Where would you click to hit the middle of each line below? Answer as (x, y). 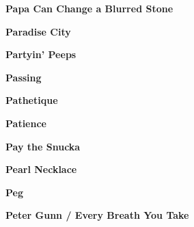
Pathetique (32, 100)
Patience (26, 123)
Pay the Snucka (43, 146)
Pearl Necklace (41, 169)
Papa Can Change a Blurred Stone (89, 8)
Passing (24, 77)
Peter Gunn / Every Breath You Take (97, 215)
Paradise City (38, 31)
